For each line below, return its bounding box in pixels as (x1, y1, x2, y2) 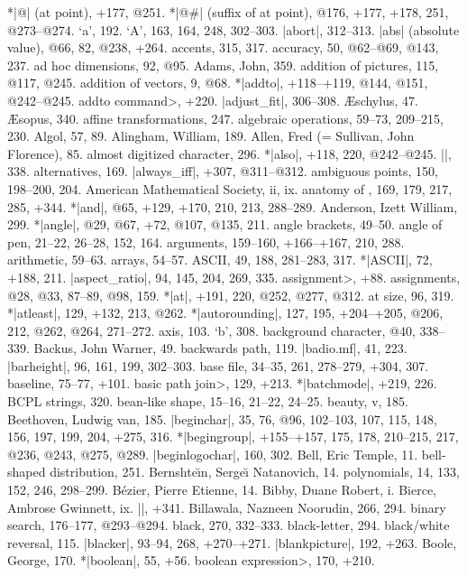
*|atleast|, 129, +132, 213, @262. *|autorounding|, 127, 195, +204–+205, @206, (7, 303, 444, 322)
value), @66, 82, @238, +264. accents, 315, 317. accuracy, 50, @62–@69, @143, (7, 38, 439, 57)
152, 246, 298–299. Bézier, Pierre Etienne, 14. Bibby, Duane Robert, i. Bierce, (7, 480, 436, 499)
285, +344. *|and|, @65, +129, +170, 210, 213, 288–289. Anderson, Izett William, (7, 197, 458, 216)
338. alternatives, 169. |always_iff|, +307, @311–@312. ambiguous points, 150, (7, 162, 438, 181)
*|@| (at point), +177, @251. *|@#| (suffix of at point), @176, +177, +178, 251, (7, 3, 449, 21)
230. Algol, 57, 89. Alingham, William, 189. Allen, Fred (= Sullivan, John (7, 126, 415, 145)
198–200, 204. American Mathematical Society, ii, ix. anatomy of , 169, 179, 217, (7, 179, 453, 198)
